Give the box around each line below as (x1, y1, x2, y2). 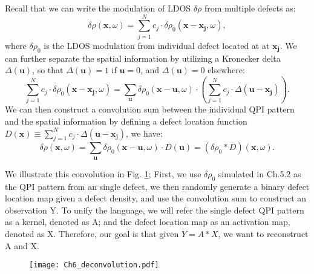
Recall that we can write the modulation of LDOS (5, 2, 191, 14)
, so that (32, 64, 64, 76)
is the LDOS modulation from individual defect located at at (44, 39, 270, 51)
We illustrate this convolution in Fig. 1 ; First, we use (5, 167, 201, 180)
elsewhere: (208, 64, 245, 76)
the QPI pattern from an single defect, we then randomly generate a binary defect (5, 180, 310, 192)
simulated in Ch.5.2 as (218, 167, 301, 180)
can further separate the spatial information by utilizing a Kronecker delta (5, 51, 281, 64)
